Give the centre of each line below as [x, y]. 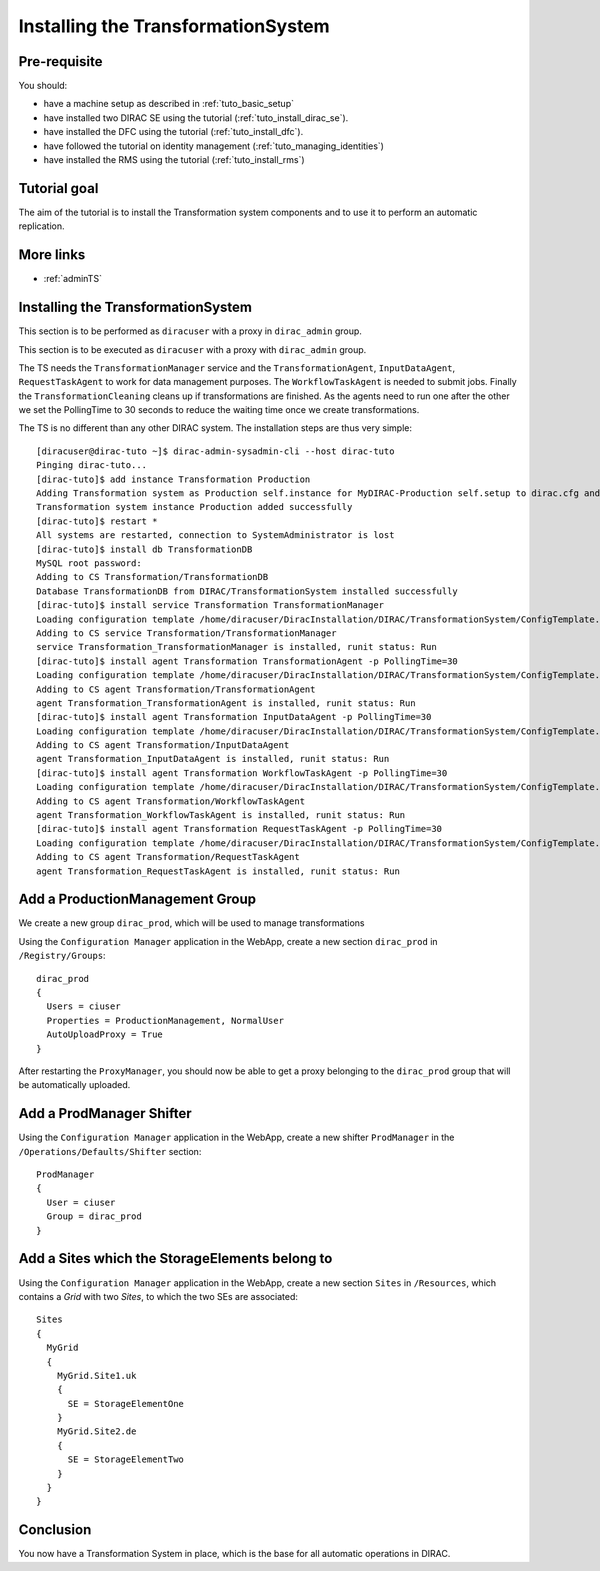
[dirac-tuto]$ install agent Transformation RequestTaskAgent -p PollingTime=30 [239, 829]
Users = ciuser [83, 1006]
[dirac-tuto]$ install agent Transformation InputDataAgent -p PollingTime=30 [234, 717]
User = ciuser [81, 1202]
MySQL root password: [89, 563]
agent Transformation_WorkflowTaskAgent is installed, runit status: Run [221, 815]
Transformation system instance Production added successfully [194, 507]
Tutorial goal [58, 188]
